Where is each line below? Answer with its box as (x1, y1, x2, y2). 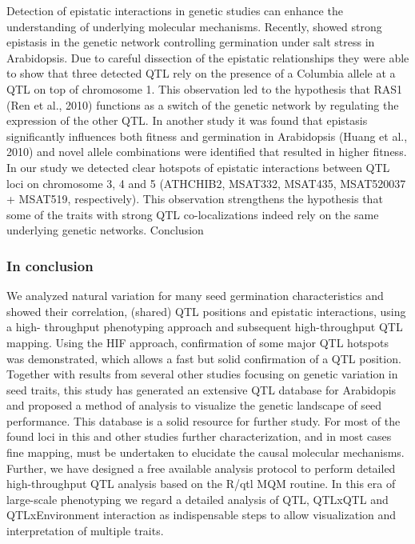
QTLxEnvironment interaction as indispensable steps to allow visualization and (6, 506, 397, 523)
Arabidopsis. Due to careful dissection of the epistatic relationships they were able (6, 49, 409, 66)
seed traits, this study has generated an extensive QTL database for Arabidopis (6, 381, 397, 398)
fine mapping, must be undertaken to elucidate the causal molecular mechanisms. (6, 444, 405, 461)
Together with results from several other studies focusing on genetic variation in (6, 366, 398, 382)
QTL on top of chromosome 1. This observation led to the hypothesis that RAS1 (6, 80, 403, 97)
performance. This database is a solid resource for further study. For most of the (6, 412, 401, 429)
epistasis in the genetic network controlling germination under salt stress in (6, 34, 375, 50)
